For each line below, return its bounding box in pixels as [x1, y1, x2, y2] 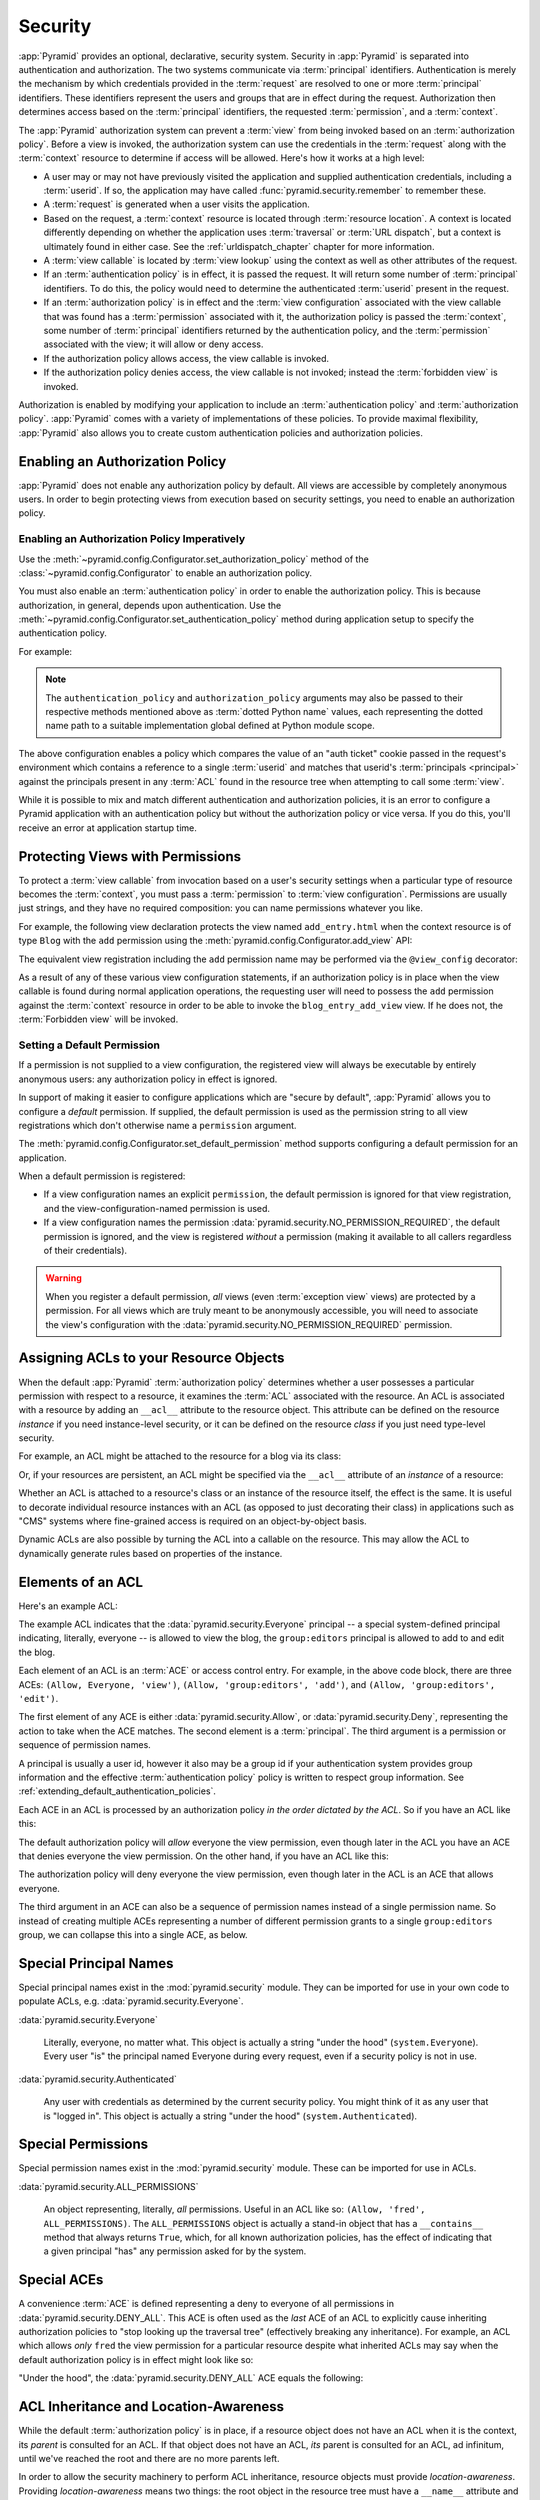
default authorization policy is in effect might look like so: [18, 2353, 254, 2365]
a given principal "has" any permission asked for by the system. [43, 2245, 307, 2257]
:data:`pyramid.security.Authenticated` [18, 2073, 177, 2085]
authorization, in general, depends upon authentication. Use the [18, 599, 282, 611]
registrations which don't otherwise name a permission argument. [18, 1119, 297, 1131]
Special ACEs [18, 2271, 104, 2289]
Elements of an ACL [18, 1573, 144, 1590]
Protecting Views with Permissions [18, 848, 242, 865]
